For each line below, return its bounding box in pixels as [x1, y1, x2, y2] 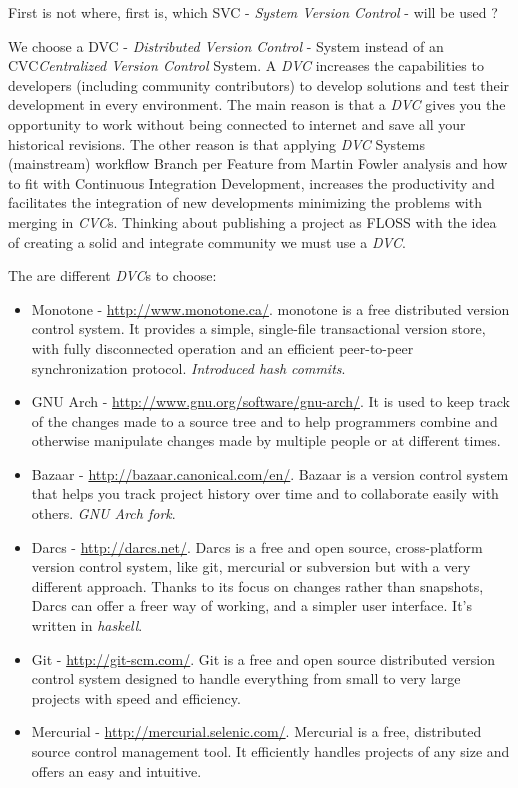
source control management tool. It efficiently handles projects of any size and [31, 741, 510, 761]
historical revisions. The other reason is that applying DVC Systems [8, 133, 425, 154]
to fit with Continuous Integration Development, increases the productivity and [8, 172, 495, 193]
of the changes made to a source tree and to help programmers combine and [31, 410, 498, 431]
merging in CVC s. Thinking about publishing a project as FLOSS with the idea [8, 211, 497, 232]
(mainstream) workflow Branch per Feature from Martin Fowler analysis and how [8, 153, 508, 174]
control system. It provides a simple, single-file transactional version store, [31, 318, 486, 339]
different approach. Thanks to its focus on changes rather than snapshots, [31, 575, 484, 596]
